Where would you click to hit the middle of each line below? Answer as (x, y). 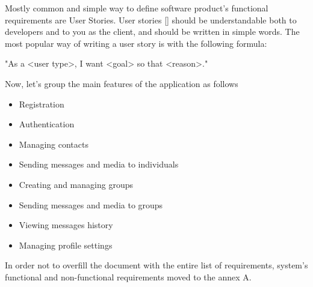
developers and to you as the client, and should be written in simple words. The (152, 32)
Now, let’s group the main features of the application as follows (122, 83)
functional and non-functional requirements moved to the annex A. (128, 276)
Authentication (47, 124)
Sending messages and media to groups (91, 204)
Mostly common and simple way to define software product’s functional (137, 8)
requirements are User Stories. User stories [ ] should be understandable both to (151, 20)
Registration (42, 104)
